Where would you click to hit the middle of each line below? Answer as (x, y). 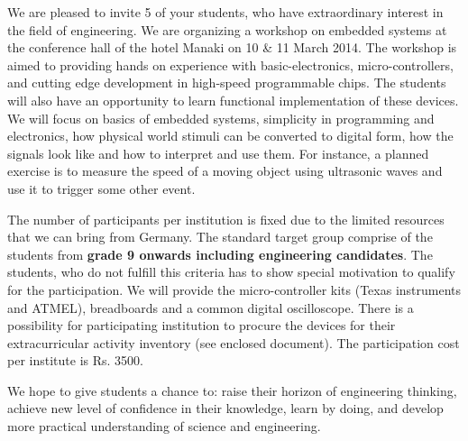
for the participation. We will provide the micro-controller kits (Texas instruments (234, 289)
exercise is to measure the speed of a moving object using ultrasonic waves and (225, 171)
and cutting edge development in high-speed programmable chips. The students (227, 83)
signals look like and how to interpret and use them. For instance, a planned (218, 153)
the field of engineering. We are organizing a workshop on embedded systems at (227, 29)
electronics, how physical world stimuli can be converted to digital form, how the (230, 136)
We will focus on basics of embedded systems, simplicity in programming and (221, 118)
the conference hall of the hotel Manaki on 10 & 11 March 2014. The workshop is (232, 47)
